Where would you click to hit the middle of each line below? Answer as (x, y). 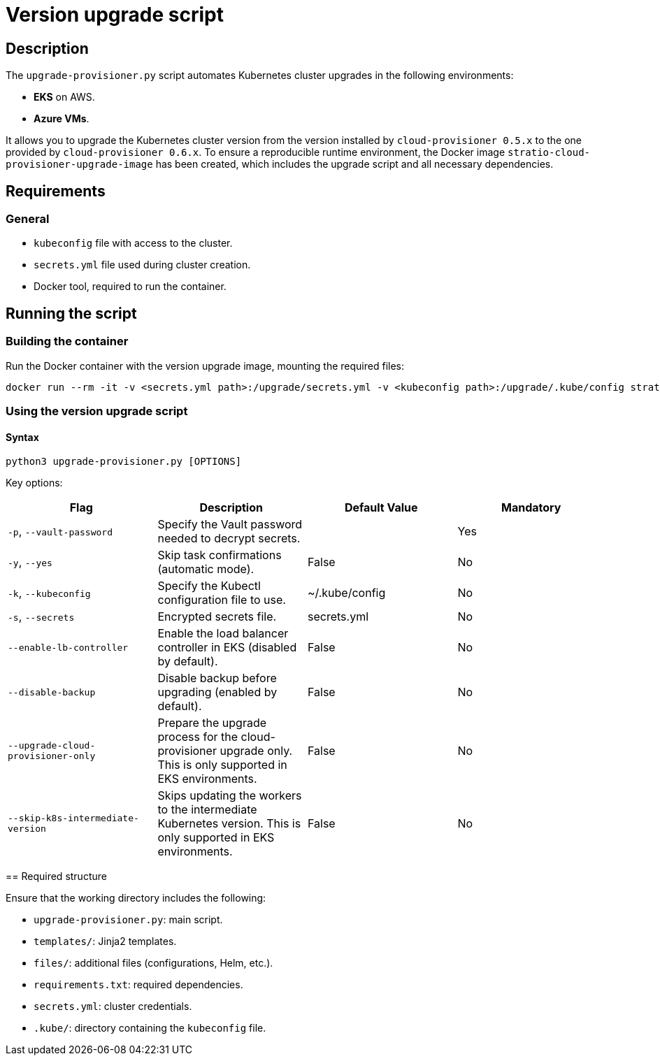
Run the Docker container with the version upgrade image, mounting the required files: (205, 366)
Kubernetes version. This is (229, 824)
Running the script (71, 313)
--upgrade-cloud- (52, 746)
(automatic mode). (206, 569)
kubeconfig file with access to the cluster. (133, 243)
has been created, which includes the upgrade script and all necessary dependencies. (354, 164)
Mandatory (531, 508)
